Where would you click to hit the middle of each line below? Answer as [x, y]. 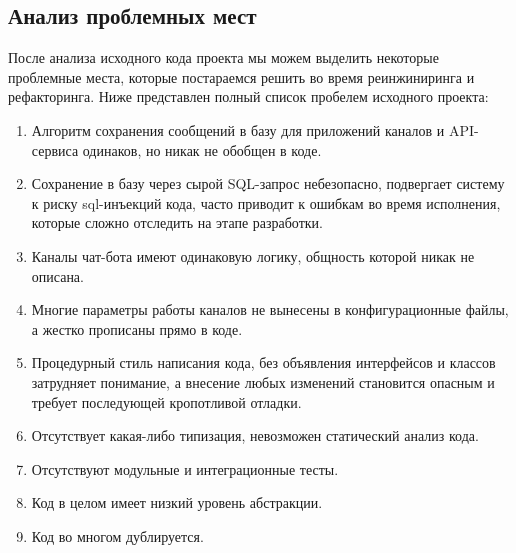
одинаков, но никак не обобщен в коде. [202, 149]
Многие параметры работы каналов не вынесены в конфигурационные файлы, [270, 309]
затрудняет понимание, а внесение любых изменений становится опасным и [263, 381]
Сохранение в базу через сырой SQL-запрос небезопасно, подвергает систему [268, 183]
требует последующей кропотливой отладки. [166, 401]
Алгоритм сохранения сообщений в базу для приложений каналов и [238, 129]
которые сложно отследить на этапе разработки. [177, 222]
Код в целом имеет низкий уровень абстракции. [177, 502]
